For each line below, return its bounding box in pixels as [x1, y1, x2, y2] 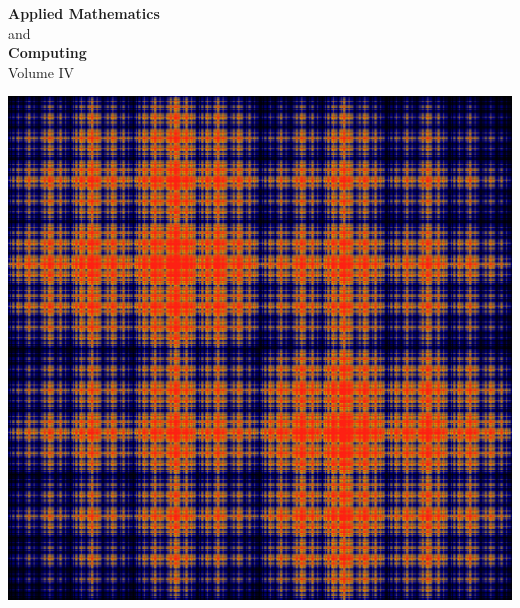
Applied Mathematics [8, 3, 160, 23]
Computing [8, 42, 87, 63]
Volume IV [8, 61, 75, 82]
